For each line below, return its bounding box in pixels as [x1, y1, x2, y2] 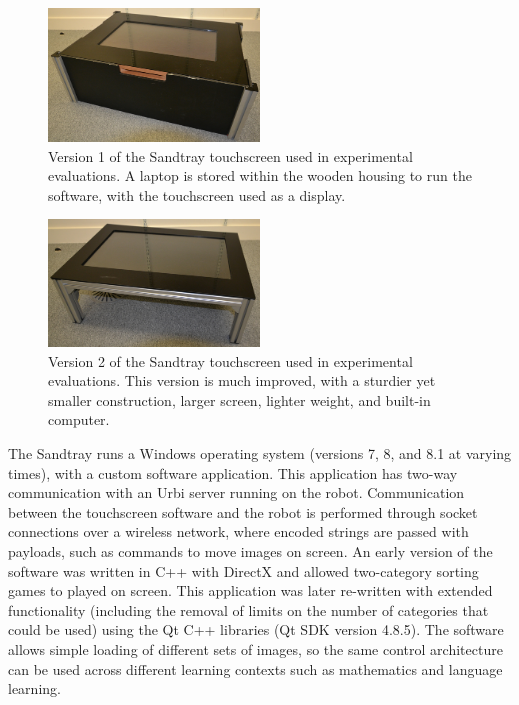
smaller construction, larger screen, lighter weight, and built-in [48, 389, 431, 410]
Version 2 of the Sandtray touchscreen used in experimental [48, 350, 413, 371]
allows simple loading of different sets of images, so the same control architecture [8, 639, 503, 660]
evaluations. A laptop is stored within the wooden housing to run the [48, 165, 472, 186]
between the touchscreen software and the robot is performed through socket [8, 501, 478, 522]
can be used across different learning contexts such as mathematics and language [8, 658, 503, 679]
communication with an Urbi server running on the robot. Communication [8, 482, 465, 503]
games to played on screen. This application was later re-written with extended [8, 580, 493, 601]
